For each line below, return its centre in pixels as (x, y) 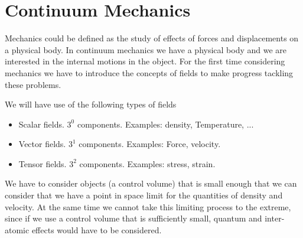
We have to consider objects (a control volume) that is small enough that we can (151, 183)
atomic (17, 229)
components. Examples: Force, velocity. (150, 144)
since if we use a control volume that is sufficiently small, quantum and (133, 218)
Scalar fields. (41, 124)
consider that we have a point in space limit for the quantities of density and (144, 195)
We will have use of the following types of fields (91, 104)
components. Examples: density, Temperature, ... (165, 124)
